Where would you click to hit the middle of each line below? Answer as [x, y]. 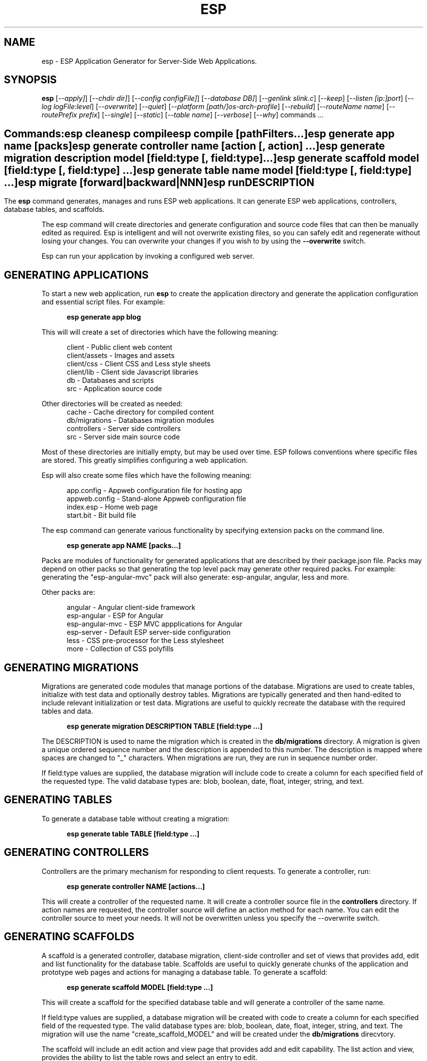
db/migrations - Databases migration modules [141, 420]
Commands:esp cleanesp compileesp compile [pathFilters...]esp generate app [199, 133]
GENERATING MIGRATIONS [71, 667]
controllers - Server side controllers [124, 429]
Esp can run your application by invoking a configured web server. [148, 256]
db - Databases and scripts [110, 380]
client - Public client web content [120, 347]
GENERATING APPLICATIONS [76, 275]
